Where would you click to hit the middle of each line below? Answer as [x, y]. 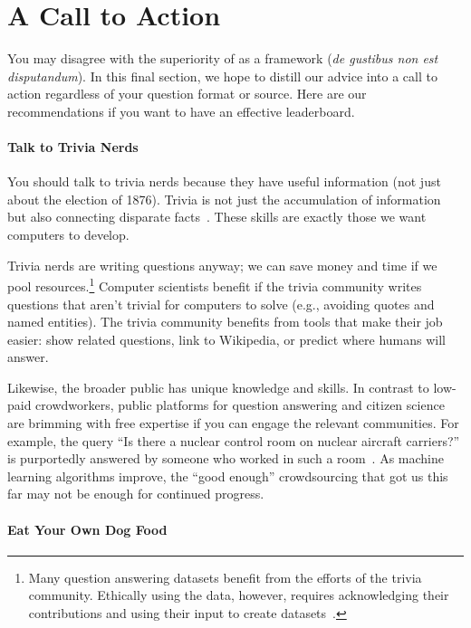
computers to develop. [68, 235]
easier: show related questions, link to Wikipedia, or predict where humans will [226, 339]
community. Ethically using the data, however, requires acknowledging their [239, 595]
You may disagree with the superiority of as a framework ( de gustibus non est [223, 58]
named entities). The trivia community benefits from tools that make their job [225, 322]
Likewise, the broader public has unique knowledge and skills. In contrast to [218, 387]
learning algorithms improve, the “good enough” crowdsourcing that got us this [228, 476]
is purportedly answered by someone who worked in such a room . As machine [226, 458]
